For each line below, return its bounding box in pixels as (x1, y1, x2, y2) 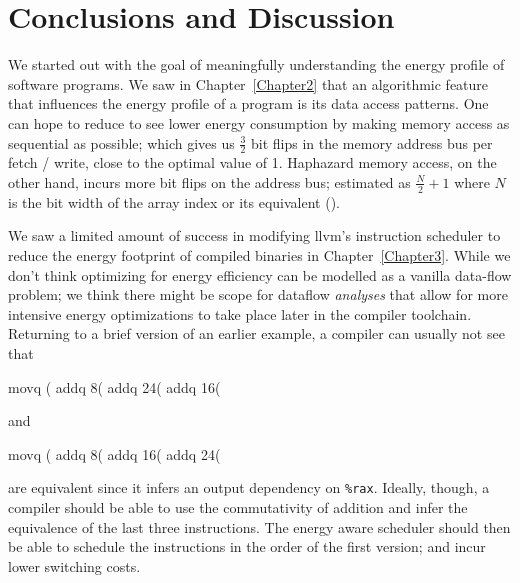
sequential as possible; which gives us (8, 132, 235, 153)
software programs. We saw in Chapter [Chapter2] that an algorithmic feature (8, 73, 489, 94)
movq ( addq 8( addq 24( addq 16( (8, 376, 221, 397)
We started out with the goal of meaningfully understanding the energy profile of (8, 54, 505, 75)
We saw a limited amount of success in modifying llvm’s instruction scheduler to (8, 225, 501, 246)
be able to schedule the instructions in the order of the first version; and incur (8, 536, 486, 557)
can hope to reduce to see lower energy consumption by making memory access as (8, 112, 510, 133)
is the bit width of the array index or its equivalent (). (8, 191, 341, 212)
